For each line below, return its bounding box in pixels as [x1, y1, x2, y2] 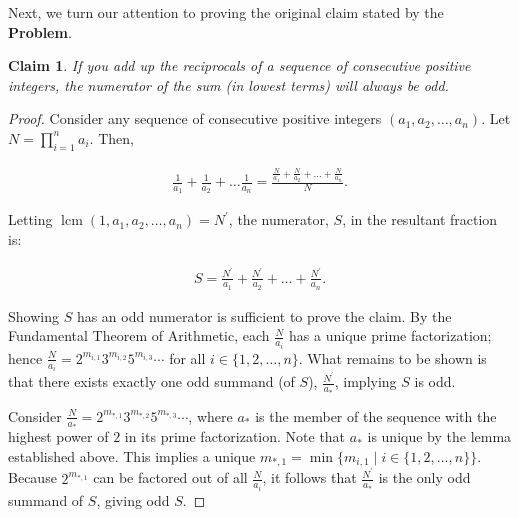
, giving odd [96, 489, 170, 510]
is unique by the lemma [367, 426, 512, 447]
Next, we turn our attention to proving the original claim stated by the [8, 2, 444, 22]
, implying [334, 371, 397, 392]
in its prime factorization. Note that [124, 426, 346, 447]
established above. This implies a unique [8, 445, 256, 466]
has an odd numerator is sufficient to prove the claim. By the [76, 305, 452, 326]
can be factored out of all [93, 467, 248, 488]
